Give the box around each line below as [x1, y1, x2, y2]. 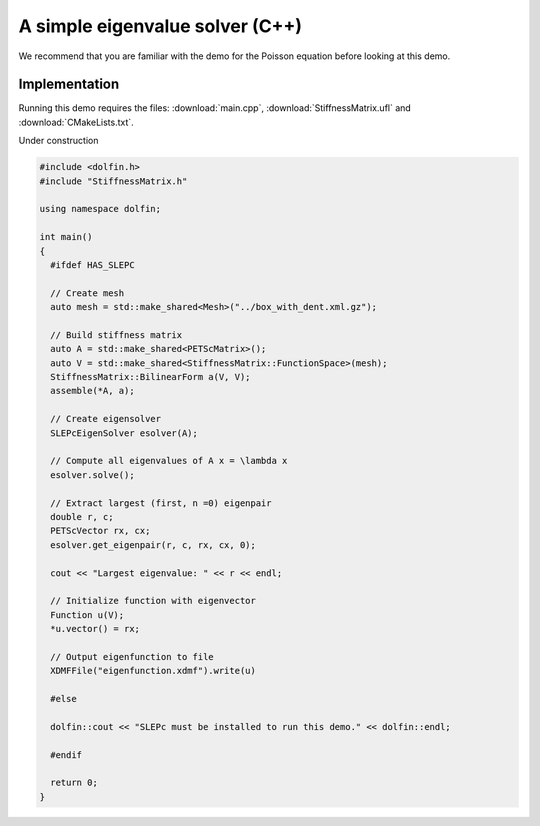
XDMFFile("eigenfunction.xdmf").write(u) [50, 665, 257, 677]
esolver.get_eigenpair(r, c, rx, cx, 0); [50, 539, 257, 550]
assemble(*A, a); [50, 385, 135, 397]
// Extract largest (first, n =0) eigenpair [50, 497, 272, 509]
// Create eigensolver [50, 413, 162, 425]
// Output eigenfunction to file [50, 651, 214, 662]
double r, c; [50, 511, 114, 522]
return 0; [50, 777, 99, 789]
